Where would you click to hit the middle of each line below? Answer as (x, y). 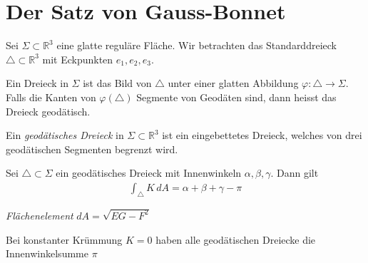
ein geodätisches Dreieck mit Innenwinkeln (149, 173)
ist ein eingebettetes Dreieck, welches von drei (262, 135)
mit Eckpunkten (78, 59)
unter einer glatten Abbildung (233, 83)
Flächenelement (40, 215)
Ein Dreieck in (37, 83)
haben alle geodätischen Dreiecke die (236, 239)
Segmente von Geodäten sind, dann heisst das (236, 97)
